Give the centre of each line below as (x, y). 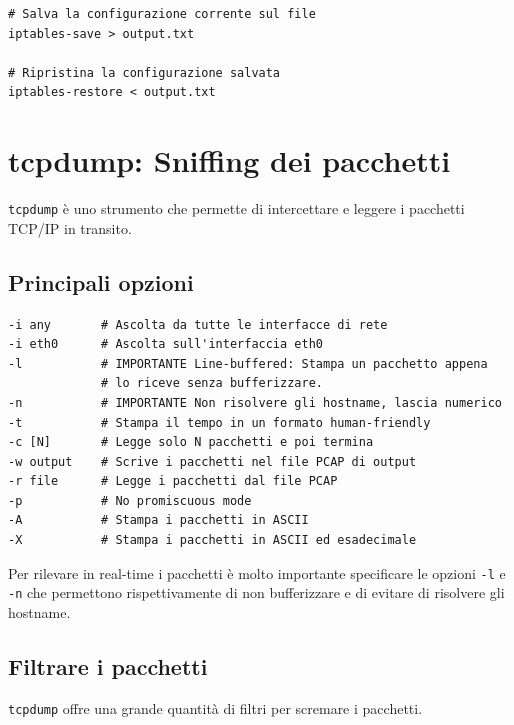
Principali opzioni (101, 281)
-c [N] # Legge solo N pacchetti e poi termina (191, 442)
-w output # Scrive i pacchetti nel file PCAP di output (212, 461)
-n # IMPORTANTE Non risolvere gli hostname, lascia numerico (255, 402)
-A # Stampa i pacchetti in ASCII (158, 520)
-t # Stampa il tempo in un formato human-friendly (219, 422)
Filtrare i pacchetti (108, 665)
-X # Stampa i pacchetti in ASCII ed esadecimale (212, 540)
